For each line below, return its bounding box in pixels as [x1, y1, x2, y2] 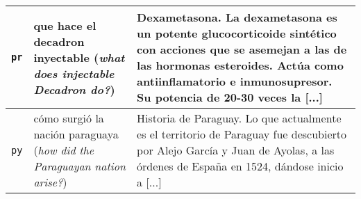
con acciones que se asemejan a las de [137, 41, 347, 57]
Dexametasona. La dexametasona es [137, 9, 337, 25]
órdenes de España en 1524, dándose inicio [137, 158, 344, 174]
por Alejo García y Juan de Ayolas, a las [137, 142, 335, 158]
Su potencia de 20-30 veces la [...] [137, 89, 323, 105]
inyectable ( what [33, 49, 125, 65]
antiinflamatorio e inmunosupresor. [137, 73, 333, 89]
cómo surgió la [33, 110, 104, 126]
